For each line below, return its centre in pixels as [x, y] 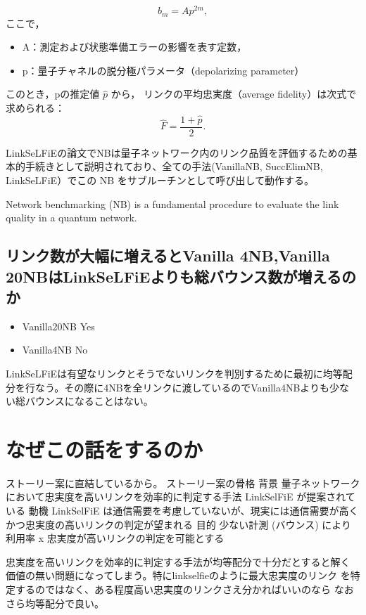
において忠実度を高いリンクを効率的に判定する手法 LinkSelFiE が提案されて [181, 497]
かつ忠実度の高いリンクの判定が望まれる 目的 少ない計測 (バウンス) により [178, 524]
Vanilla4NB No [55, 350]
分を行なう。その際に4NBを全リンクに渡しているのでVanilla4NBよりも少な [178, 387]
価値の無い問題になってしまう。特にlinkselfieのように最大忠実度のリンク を [178, 575]
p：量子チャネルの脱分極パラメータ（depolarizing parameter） [163, 70]
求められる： [35, 107]
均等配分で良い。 [64, 603]
